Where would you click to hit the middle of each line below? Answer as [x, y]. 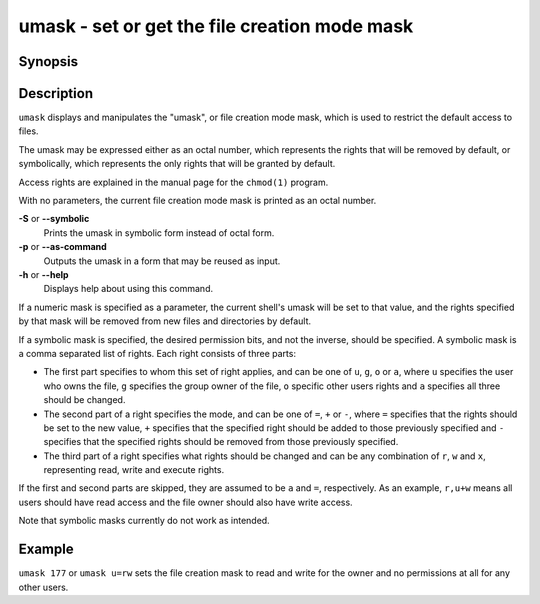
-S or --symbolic [54, 219]
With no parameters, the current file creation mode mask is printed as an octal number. [197, 201]
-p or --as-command [62, 247]
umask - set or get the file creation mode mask [216, 26]
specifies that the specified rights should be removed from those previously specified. [221, 442]
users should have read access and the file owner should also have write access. [186, 502]
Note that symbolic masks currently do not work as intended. [144, 521]
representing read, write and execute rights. [134, 470]
